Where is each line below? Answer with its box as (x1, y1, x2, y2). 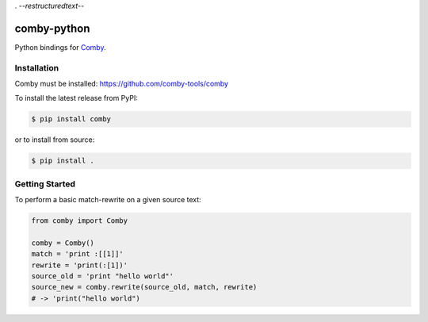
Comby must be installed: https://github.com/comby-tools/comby (14, 79, 229, 89)
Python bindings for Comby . (14, 42, 106, 52)
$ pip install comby (31, 115, 111, 124)
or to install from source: (14, 135, 95, 144)
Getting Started (14, 178, 75, 190)
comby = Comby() (31, 238, 95, 247)
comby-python (14, 21, 90, 35)
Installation (14, 62, 59, 73)
